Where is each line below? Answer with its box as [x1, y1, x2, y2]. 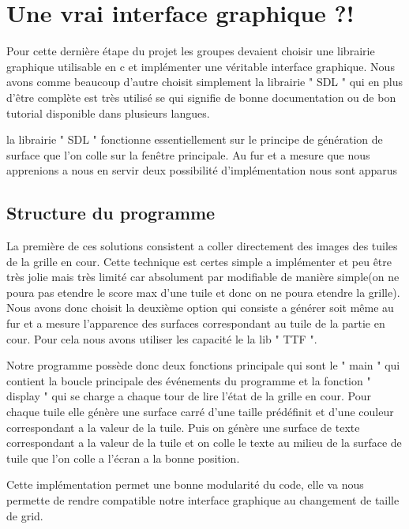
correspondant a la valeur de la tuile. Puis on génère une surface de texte [6, 418, 360, 435]
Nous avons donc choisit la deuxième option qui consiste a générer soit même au [6, 299, 394, 316]
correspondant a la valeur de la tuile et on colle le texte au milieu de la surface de [6, 434, 402, 451]
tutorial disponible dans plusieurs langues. [6, 104, 210, 121]
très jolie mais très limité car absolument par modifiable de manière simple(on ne [6, 268, 400, 285]
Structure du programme [6, 201, 216, 225]
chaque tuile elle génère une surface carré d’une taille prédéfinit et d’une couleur [6, 403, 394, 420]
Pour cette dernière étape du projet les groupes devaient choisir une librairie [6, 43, 375, 59]
